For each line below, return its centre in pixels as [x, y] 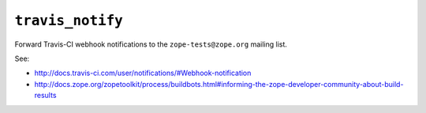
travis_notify [69, 21]
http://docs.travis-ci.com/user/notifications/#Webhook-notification [143, 73]
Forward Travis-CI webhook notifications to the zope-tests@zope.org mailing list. [151, 44]
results [45, 96]
